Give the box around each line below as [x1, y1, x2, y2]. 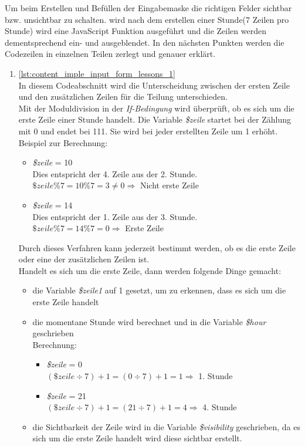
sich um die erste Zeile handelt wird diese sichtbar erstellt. [32, 432, 242, 444]
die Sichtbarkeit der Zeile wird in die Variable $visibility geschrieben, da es [32, 420, 301, 433]
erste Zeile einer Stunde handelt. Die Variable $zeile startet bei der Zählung [18, 113, 291, 126]
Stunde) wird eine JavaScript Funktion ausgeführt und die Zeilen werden [5, 25, 266, 37]
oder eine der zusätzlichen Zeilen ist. [18, 253, 150, 265]
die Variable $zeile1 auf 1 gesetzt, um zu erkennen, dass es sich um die [32, 284, 286, 296]
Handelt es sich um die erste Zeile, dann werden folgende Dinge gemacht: [18, 264, 282, 276]
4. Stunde [202, 401, 237, 413]
